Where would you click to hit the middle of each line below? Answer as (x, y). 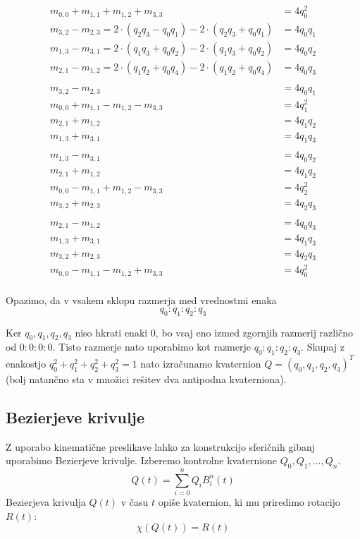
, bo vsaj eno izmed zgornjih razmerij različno (254, 332)
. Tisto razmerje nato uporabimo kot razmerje (151, 347)
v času (135, 502)
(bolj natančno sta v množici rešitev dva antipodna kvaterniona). (146, 378)
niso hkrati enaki (111, 332)
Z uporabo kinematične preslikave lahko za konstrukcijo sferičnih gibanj (161, 446)
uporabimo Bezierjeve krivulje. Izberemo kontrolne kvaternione (142, 460)
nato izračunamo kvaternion (201, 363)
